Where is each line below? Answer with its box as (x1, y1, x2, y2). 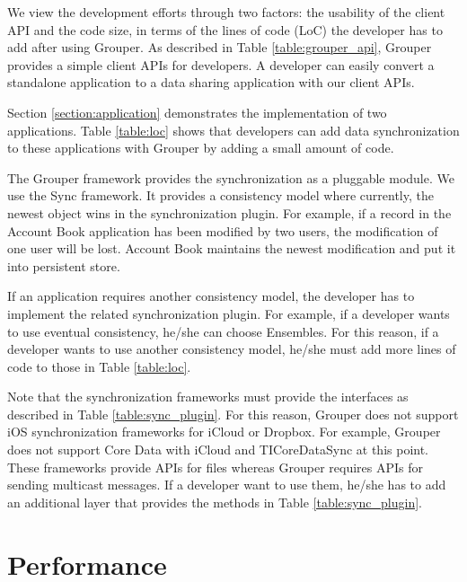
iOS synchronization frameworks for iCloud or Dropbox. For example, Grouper (7, 422, 441, 441)
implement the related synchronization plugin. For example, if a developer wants (7, 304, 450, 322)
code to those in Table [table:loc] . (7, 357, 191, 375)
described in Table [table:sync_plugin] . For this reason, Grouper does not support (7, 404, 459, 423)
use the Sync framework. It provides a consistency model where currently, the (7, 186, 434, 205)
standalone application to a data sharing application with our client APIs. (7, 73, 415, 92)
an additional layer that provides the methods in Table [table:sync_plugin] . (7, 492, 423, 511)
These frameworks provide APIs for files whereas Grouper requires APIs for (7, 457, 424, 476)
